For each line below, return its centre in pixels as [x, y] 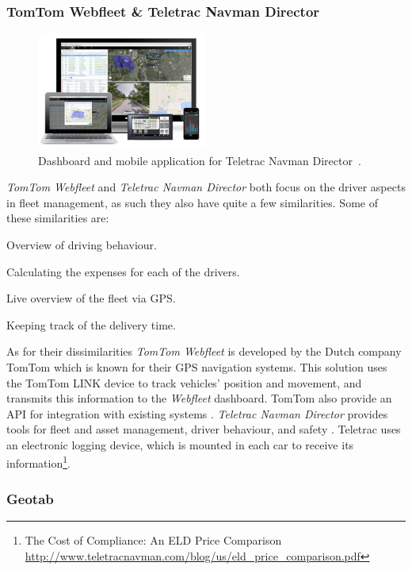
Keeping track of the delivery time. [91, 324]
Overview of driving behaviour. [82, 244]
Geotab [30, 498]
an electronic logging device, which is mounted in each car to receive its [180, 444]
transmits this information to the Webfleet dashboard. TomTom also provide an [199, 398]
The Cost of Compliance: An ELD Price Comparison [153, 539]
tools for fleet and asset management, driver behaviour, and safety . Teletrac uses [204, 429]
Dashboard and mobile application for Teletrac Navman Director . [200, 160]
